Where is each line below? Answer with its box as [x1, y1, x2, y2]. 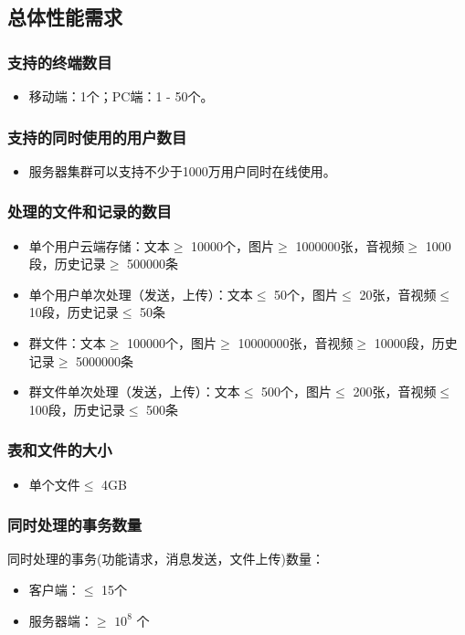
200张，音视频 [353, 382, 437, 401]
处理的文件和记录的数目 [7, 200, 172, 223]
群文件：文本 [28, 333, 106, 352]
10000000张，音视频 [238, 333, 354, 352]
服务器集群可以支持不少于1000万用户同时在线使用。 [28, 161, 336, 180]
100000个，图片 [127, 333, 217, 352]
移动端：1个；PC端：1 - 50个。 [28, 87, 214, 105]
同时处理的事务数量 [7, 513, 143, 536]
